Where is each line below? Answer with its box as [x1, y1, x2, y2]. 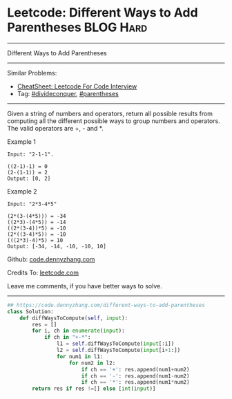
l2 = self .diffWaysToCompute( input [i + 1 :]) [56, 347, 181, 354]
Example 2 [7, 187, 37, 195]
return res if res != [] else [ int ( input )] [32, 385, 156, 392]
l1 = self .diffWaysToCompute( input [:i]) [56, 340, 175, 347]
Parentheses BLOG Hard [7, 19, 148, 35]
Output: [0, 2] [7, 175, 51, 182]
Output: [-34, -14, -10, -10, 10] [7, 243, 107, 250]
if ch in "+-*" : [43, 334, 91, 341]
